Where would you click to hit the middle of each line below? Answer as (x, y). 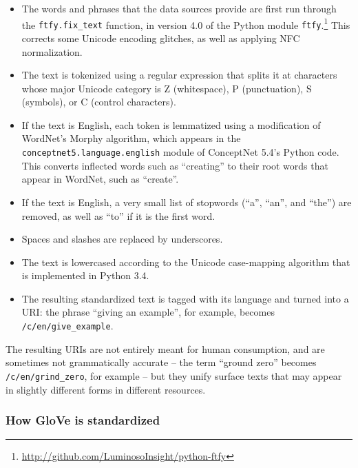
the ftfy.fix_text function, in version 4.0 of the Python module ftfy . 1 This (186, 23)
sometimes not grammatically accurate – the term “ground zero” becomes (161, 362)
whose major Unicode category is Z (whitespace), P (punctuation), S (167, 88)
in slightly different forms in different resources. (106, 389)
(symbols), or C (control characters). (99, 102)
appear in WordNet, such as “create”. (100, 179)
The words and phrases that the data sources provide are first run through (179, 8)
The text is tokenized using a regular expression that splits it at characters (179, 75)
